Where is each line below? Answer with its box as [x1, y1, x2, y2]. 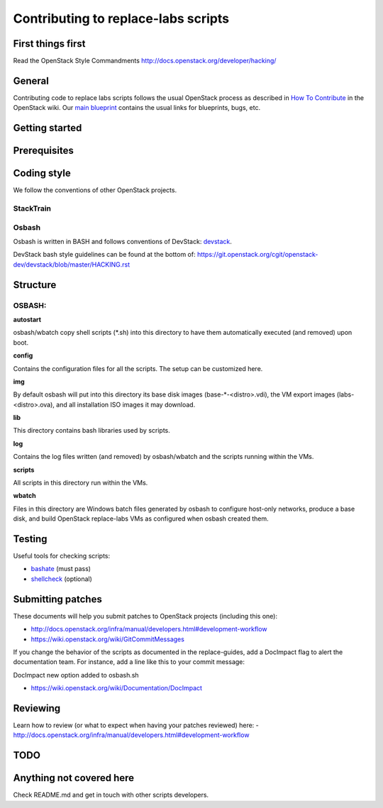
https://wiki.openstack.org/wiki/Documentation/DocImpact [30, 684, 202, 692]
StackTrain [13, 204, 52, 214]
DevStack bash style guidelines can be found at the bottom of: [13, 250, 196, 259]
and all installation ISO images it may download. [55, 400, 196, 409]
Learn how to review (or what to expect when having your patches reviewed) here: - [13, 721, 259, 730]
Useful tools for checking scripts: [13, 552, 111, 560]
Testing [13, 533, 48, 545]
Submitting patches [13, 593, 102, 605]
